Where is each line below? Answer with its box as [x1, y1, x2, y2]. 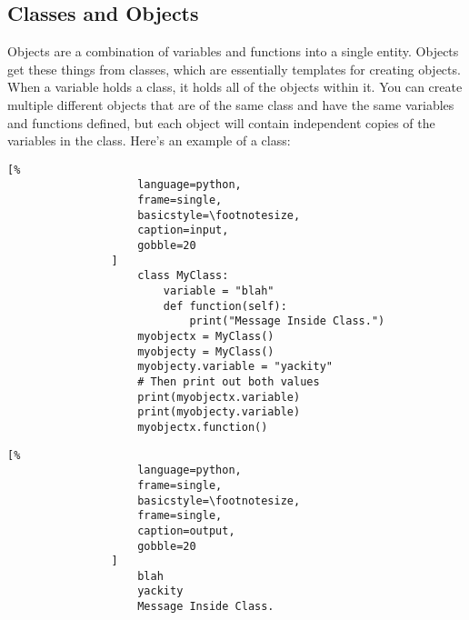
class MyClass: [137, 269, 229, 283]
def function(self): [163, 299, 287, 313]
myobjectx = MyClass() [137, 329, 274, 343]
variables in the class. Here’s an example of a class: [7, 131, 291, 150]
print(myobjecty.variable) [137, 405, 301, 419]
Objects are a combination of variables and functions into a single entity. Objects [7, 42, 459, 61]
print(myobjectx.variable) [137, 390, 301, 404]
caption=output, [137, 524, 235, 537]
